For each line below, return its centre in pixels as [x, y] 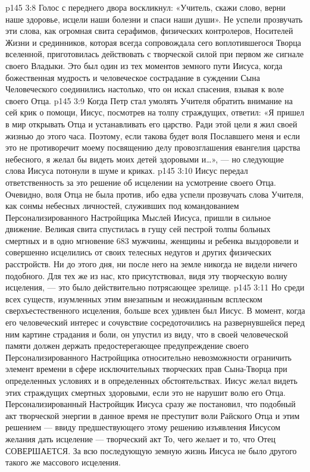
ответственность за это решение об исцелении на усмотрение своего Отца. [141, 182]
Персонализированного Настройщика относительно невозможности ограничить [148, 357]
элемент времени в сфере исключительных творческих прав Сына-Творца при [146, 369]
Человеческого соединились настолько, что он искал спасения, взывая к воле [145, 89]
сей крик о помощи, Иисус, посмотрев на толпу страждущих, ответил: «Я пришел [155, 112]
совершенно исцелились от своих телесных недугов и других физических [139, 252]
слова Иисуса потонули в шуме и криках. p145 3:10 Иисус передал [127, 171]
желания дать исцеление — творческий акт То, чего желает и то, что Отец [140, 438]
